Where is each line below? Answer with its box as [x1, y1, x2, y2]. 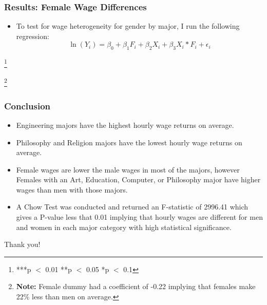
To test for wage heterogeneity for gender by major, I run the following [16, 21, 240, 31]
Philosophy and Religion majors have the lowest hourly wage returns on [16, 137, 242, 147]
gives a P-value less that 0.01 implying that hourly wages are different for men [16, 212, 263, 222]
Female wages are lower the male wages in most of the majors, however [16, 164, 240, 175]
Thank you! [4, 239, 41, 250]
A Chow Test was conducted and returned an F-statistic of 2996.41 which [16, 201, 249, 212]
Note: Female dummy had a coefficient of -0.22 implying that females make [16, 281, 256, 292]
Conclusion [4, 99, 50, 112]
